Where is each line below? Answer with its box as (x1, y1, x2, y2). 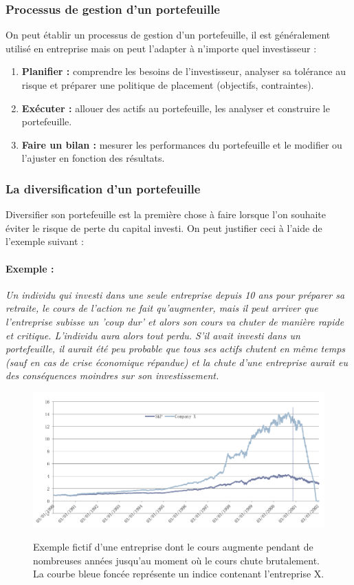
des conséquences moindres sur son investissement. (5, 368, 219, 383)
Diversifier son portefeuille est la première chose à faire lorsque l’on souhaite (5, 207, 327, 222)
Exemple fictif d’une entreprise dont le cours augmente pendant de (33, 540, 313, 554)
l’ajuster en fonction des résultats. (21, 151, 165, 165)
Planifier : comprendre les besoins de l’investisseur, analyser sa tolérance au (21, 64, 346, 78)
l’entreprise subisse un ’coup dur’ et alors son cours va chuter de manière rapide (5, 314, 344, 328)
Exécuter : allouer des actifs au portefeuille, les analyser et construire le (21, 100, 330, 115)
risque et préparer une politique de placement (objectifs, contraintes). (21, 78, 314, 92)
